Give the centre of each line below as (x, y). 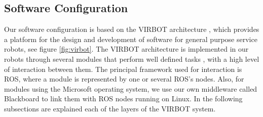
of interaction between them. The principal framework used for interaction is (123, 69)
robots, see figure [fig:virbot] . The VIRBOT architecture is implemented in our (126, 49)
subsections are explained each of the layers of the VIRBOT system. (110, 108)
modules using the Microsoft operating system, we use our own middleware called (131, 88)
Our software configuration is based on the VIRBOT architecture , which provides (132, 29)
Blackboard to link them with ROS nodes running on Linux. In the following (123, 99)
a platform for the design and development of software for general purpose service (131, 39)
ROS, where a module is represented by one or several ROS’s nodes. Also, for (124, 79)
